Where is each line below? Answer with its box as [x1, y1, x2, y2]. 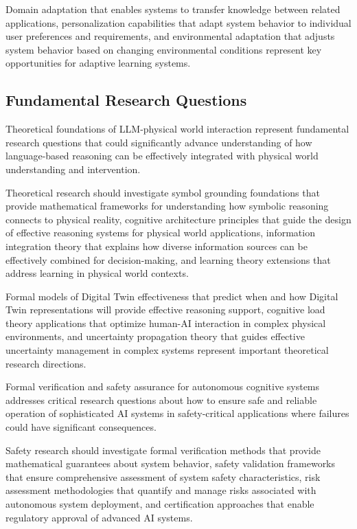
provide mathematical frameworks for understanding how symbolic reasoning [5, 199, 329, 213]
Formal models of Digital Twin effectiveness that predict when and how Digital [5, 289, 338, 303]
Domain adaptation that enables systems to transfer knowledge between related [5, 2, 341, 16]
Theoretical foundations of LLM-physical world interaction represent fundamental [5, 122, 349, 136]
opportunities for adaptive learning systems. [5, 56, 191, 70]
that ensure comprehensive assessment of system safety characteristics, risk [5, 469, 321, 484]
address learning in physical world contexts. [5, 266, 189, 280]
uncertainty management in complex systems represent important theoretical [5, 343, 329, 357]
